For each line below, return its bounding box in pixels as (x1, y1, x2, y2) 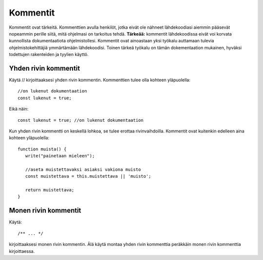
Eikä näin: (9, 106, 29, 112)
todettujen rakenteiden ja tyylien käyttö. (9, 52, 89, 57)
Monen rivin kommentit (9, 206, 81, 215)
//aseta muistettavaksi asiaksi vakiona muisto (25, 167, 141, 172)
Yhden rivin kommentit (9, 64, 80, 73)
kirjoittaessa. (9, 248, 35, 254)
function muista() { (18, 146, 67, 152)
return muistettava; (25, 187, 75, 193)
